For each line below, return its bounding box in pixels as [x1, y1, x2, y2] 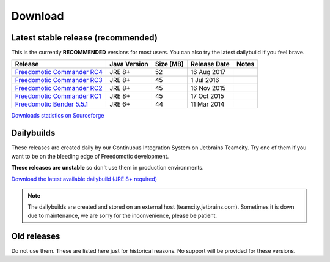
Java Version [109, 60, 149, 69]
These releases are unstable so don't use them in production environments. [11, 164, 204, 171]
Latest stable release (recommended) [11, 32, 158, 43]
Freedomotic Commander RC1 [15, 92, 101, 100]
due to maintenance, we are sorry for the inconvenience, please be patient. [28, 212, 217, 219]
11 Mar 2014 [190, 100, 225, 108]
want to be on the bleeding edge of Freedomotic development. [11, 152, 169, 160]
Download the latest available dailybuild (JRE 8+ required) [11, 175, 158, 182]
